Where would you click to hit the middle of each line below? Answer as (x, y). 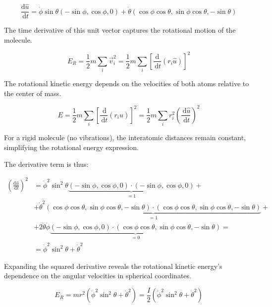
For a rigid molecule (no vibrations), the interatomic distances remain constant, (125, 137)
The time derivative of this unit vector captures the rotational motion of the (120, 30)
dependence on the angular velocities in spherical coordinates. (98, 276)
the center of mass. (33, 93)
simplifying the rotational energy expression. (71, 147)
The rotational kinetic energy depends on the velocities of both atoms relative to (127, 83)
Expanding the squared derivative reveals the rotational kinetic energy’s (113, 266)
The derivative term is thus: (46, 164)
